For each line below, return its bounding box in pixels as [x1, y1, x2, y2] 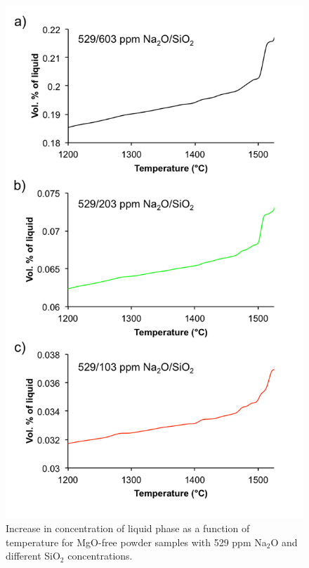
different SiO [6, 548, 60, 563]
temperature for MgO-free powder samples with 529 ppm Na [6, 534, 267, 549]
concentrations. [67, 548, 133, 563]
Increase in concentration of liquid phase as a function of [6, 521, 250, 536]
